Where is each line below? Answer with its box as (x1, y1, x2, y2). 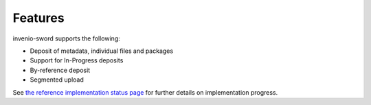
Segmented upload (30, 75, 84, 84)
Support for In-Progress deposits (30, 56, 124, 65)
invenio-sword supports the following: (12, 34, 120, 43)
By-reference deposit (30, 66, 91, 74)
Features (12, 10, 65, 25)
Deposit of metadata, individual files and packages (30, 47, 174, 55)
